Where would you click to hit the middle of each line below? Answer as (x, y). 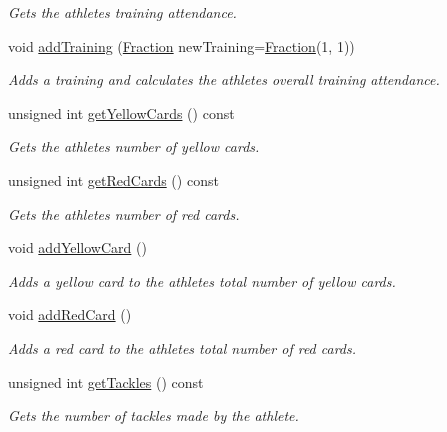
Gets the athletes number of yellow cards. (134, 146)
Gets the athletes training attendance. (122, 12)
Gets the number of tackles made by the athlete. (153, 415)
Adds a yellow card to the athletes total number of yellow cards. (202, 280)
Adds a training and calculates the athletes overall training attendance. (224, 79)
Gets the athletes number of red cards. (124, 213)
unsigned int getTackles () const (106, 381)
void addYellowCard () (77, 247)
